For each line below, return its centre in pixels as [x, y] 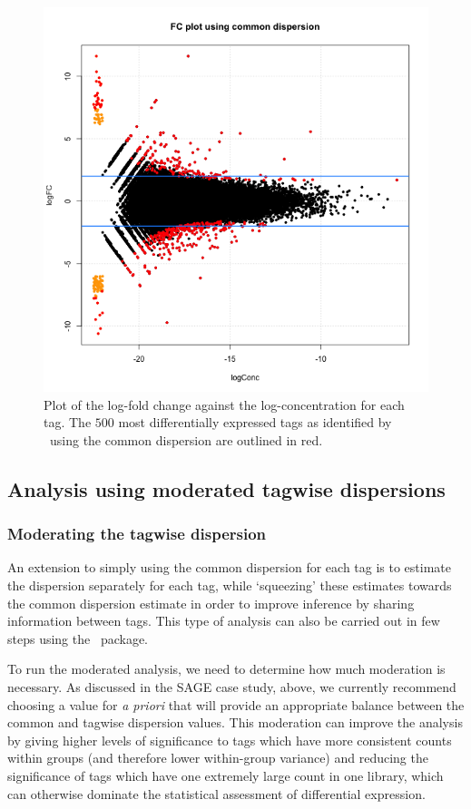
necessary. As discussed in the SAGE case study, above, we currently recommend [232, 686]
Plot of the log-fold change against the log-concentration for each [224, 404]
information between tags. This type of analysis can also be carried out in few [224, 621]
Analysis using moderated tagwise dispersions [226, 488]
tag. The [68, 422]
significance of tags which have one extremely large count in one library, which [226, 775]
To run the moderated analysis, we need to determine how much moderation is [226, 669]
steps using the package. [78, 638]
